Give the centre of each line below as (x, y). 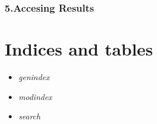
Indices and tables (79, 49)
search (29, 116)
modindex (35, 96)
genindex (34, 76)
